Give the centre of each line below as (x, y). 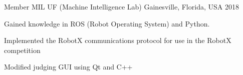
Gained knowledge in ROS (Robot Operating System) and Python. (107, 23)
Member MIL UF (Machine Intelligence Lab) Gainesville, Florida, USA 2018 (121, 6)
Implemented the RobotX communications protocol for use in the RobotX (118, 40)
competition (22, 50)
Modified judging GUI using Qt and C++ (68, 67)
